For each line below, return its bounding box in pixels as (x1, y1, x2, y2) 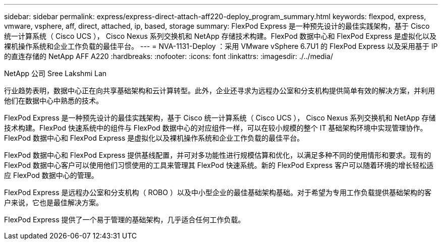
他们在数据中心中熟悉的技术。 (4, 96, 103, 105)
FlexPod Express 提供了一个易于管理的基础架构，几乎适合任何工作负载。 (4, 215, 245, 224)
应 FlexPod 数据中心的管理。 (4, 171, 98, 179)
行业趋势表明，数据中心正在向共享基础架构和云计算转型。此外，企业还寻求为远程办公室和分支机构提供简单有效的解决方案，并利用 (4, 86, 435, 95)
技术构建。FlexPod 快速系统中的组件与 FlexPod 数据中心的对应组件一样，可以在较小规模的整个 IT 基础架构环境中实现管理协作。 (4, 124, 427, 132)
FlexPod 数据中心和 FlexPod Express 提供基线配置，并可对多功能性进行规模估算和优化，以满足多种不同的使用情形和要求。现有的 (4, 151, 431, 159)
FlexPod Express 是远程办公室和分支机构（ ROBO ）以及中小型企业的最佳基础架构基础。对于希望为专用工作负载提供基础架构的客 (4, 188, 431, 197)
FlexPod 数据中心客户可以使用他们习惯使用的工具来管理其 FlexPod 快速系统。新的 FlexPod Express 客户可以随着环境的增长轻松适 (4, 161, 434, 169)
